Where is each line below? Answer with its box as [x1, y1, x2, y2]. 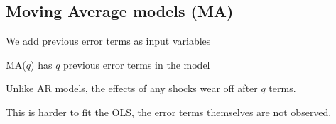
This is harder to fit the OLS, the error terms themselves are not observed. [6, 104, 332, 119]
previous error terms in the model [63, 57, 210, 72]
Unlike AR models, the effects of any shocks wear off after [6, 81, 258, 96]
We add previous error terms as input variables [6, 33, 211, 48]
